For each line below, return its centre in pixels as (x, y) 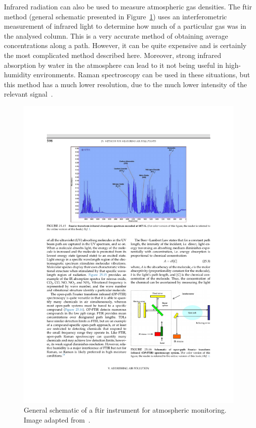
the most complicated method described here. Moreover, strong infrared (113, 55)
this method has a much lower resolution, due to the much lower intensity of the (126, 84)
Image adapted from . (57, 420)
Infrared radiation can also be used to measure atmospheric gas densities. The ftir (128, 6)
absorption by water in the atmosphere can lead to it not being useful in (114, 65)
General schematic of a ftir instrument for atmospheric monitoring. (125, 410)
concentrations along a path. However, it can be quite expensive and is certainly (125, 45)
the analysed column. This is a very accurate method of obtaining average (116, 35)
